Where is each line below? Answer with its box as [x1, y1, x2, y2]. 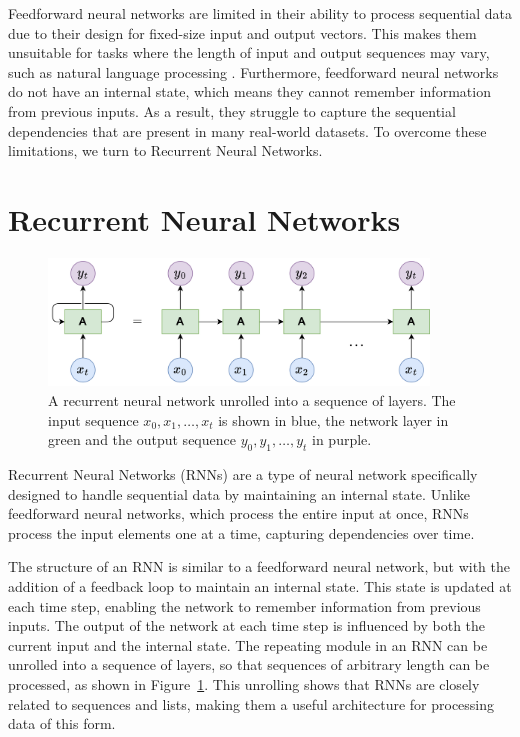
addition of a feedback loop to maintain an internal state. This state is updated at [8, 575, 512, 596]
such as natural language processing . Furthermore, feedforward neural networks [8, 61, 499, 82]
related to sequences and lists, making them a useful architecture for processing [8, 693, 495, 714]
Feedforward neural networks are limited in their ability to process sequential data [8, 3, 513, 23]
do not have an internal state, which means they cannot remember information [8, 81, 491, 102]
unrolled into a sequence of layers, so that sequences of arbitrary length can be [8, 654, 490, 675]
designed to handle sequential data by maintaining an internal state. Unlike [8, 483, 470, 504]
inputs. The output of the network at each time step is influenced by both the [8, 615, 486, 636]
